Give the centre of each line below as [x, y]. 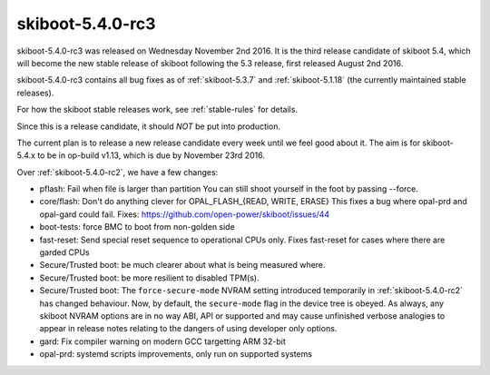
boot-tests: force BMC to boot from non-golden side [137, 227]
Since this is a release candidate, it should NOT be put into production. [149, 126]
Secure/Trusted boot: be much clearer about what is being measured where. [182, 265]
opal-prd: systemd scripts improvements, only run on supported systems [176, 354]
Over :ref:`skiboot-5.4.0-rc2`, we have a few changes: [118, 172]
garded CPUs [64, 252]
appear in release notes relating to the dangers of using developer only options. [188, 329]
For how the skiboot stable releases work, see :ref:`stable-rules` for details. [157, 110]
